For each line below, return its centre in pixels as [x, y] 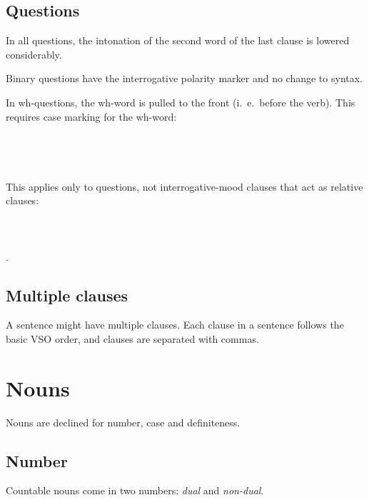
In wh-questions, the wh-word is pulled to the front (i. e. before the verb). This [181, 102]
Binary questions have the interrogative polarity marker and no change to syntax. [184, 78]
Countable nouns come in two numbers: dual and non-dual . [135, 490]
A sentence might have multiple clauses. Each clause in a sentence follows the [175, 325]
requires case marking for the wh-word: [91, 116]
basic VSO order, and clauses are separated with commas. [132, 338]
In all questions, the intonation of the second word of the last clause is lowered [178, 40]
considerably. [34, 54]
